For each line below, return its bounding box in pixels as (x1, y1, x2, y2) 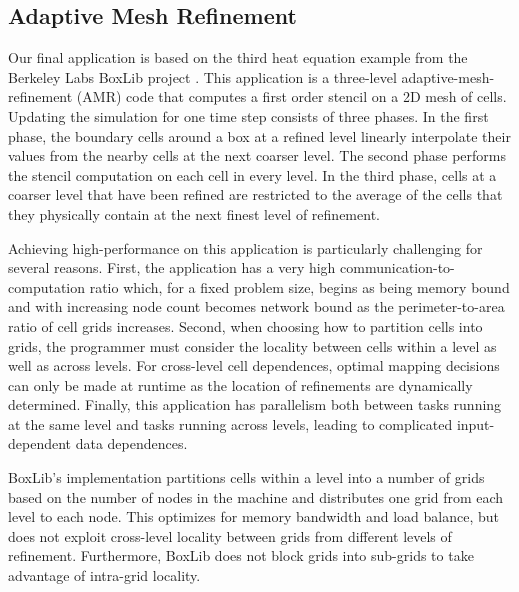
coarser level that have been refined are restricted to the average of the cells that (8, 184, 503, 205)
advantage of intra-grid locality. (8, 565, 201, 586)
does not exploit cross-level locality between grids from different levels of (8, 525, 452, 546)
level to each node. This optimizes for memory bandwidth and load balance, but (8, 506, 500, 527)
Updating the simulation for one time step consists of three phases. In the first (8, 105, 489, 126)
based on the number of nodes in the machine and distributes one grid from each (8, 486, 504, 507)
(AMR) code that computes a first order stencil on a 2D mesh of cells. (76, 86, 507, 107)
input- (456, 413, 495, 434)
